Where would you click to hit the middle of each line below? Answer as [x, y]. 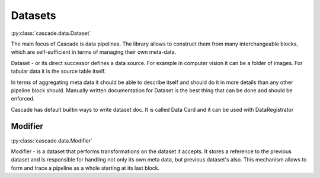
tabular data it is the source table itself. [58, 72]
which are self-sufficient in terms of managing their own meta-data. [94, 52]
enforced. [23, 99]
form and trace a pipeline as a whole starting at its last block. [85, 168]
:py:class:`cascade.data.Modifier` [52, 140]
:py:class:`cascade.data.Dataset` [51, 33]
